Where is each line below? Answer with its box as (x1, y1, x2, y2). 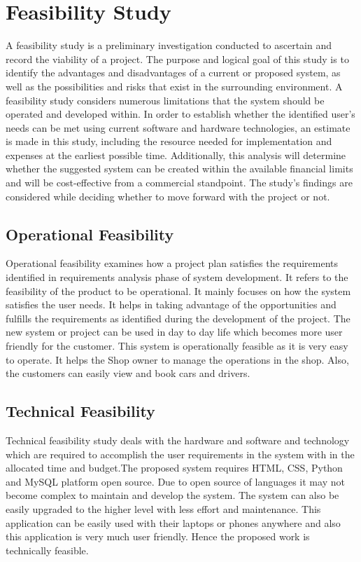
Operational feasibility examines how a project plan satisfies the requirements (6, 256, 339, 270)
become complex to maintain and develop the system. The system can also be (6, 488, 339, 502)
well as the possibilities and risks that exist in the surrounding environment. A (6, 78, 343, 93)
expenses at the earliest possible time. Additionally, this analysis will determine (6, 147, 346, 162)
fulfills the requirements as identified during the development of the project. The (6, 310, 351, 325)
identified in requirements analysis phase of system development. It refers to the (6, 270, 348, 285)
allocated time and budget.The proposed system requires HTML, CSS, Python (6, 460, 343, 475)
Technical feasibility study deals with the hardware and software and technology (6, 433, 350, 447)
